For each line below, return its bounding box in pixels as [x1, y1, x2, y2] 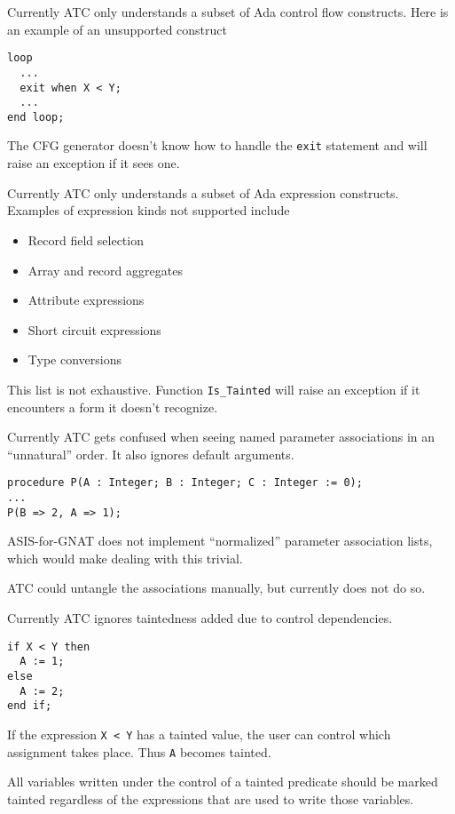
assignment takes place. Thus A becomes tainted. [7, 742, 271, 761]
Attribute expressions [27, 291, 145, 309]
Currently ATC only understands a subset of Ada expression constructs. [7, 183, 399, 202]
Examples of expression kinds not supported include [7, 201, 290, 219]
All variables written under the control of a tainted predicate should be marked [7, 772, 438, 791]
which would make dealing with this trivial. [7, 548, 243, 567]
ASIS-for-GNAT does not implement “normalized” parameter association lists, [7, 531, 433, 550]
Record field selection [27, 230, 144, 249]
